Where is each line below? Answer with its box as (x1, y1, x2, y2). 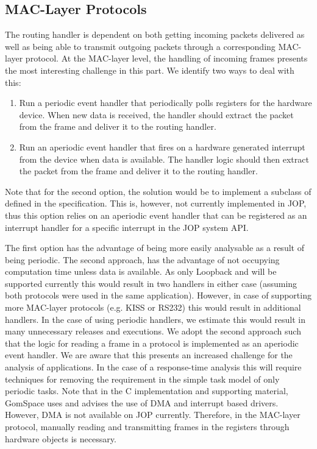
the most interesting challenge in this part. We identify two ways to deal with (5, 63, 294, 76)
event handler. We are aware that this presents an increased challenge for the (5, 348, 293, 361)
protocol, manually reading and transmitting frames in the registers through (5, 420, 290, 433)
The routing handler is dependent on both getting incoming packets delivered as (5, 28, 305, 41)
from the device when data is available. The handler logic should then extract (19, 152, 309, 165)
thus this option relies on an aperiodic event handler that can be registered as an (5, 208, 307, 221)
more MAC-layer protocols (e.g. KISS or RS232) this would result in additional (5, 301, 301, 314)
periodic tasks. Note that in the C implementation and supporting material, (5, 384, 288, 397)
